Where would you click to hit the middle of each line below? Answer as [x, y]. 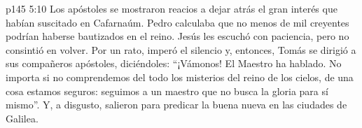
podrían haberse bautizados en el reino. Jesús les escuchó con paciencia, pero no [177, 36]
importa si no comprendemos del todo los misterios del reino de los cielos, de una [180, 77]
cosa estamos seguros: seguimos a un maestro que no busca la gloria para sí [167, 91]
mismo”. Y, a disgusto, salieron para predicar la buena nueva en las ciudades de [176, 105]
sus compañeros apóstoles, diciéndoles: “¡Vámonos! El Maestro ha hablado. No [174, 63]
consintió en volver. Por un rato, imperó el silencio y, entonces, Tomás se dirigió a [181, 49]
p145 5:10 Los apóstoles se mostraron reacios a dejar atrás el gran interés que [172, 8]
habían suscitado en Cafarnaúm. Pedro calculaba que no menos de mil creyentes [177, 22]
